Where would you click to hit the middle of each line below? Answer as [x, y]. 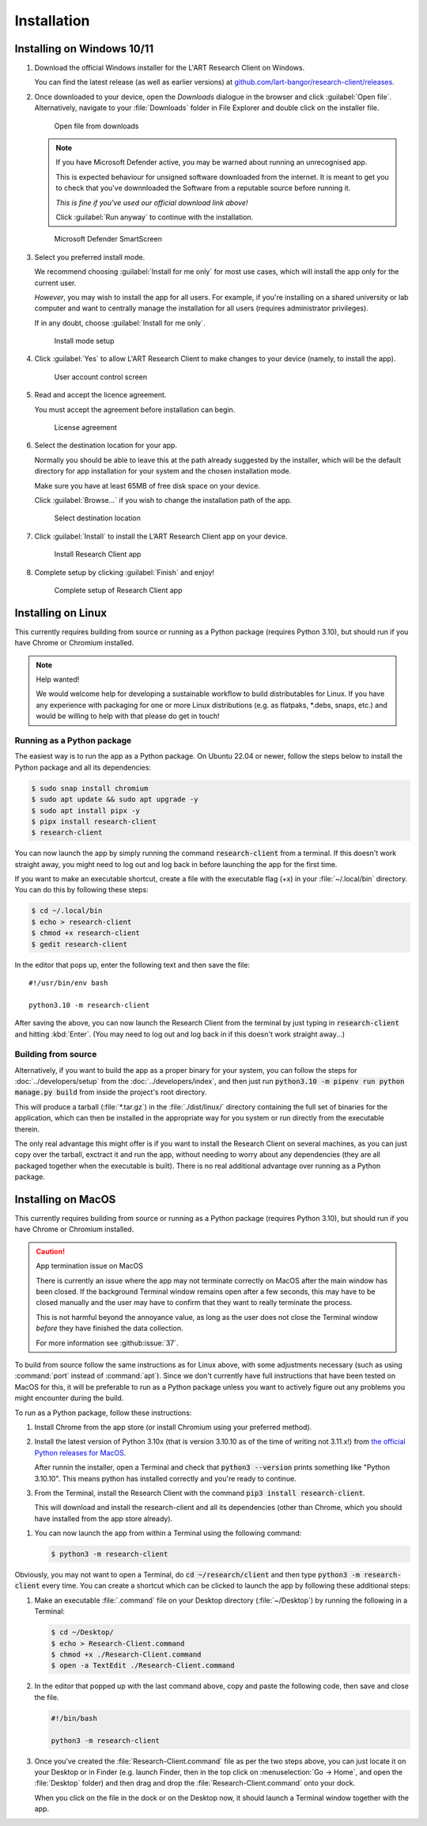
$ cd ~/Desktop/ [83, 1632]
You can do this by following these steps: [82, 890]
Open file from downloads [96, 126]
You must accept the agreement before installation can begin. [135, 409]
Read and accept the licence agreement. [100, 395]
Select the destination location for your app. [106, 445]
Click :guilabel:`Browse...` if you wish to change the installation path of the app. [163, 500]
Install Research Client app [98, 554]
